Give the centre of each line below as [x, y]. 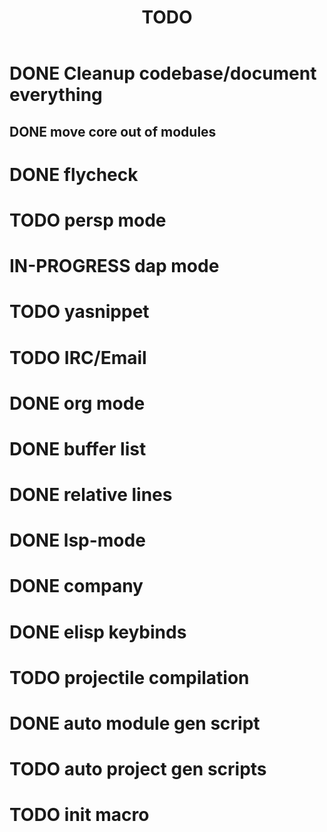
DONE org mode [77, 403]
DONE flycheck [74, 174]
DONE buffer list [78, 448]
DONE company [76, 586]
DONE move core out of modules [113, 131]
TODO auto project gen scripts [138, 769]
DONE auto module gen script [135, 723]
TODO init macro [79, 815]
